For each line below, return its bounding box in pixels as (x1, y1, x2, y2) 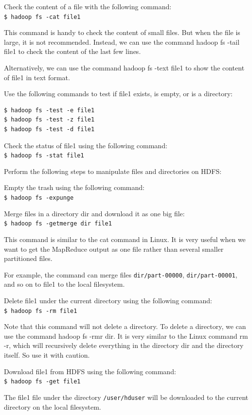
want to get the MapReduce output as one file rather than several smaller (4, 243, 224, 254)
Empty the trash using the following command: (4, 182, 144, 192)
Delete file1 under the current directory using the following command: (4, 295, 212, 305)
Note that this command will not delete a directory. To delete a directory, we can (4, 321, 246, 331)
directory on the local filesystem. (4, 401, 101, 412)
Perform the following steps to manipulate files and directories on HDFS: (4, 166, 222, 176)
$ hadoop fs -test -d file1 (4, 126, 95, 133)
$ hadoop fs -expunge (4, 194, 74, 202)
